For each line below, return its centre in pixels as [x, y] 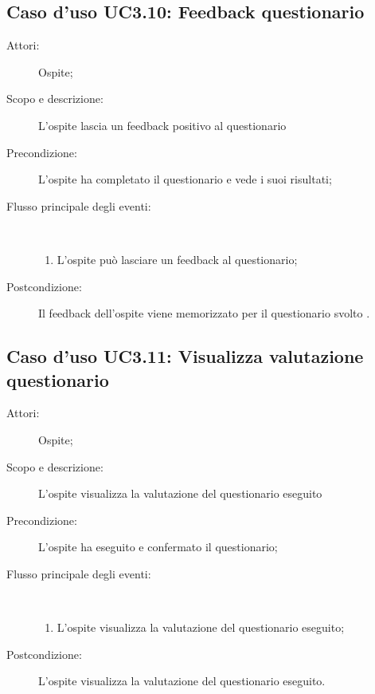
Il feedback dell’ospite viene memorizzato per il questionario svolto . [204, 313]
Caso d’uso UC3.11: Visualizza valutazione [185, 356]
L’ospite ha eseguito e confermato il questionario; [158, 547]
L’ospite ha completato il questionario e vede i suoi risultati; [185, 179]
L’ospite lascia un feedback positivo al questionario [162, 125]
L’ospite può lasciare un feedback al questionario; [177, 259]
